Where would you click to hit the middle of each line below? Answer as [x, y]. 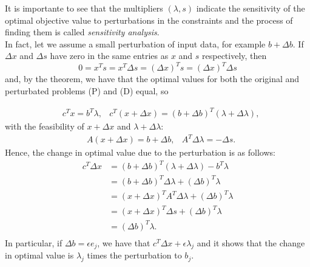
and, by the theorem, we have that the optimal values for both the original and [152, 79]
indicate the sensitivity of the [251, 8]
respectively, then [234, 56]
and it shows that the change [251, 242]
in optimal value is [39, 255]
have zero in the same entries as [109, 56]
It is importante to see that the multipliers [84, 8]
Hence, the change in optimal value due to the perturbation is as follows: [140, 152]
